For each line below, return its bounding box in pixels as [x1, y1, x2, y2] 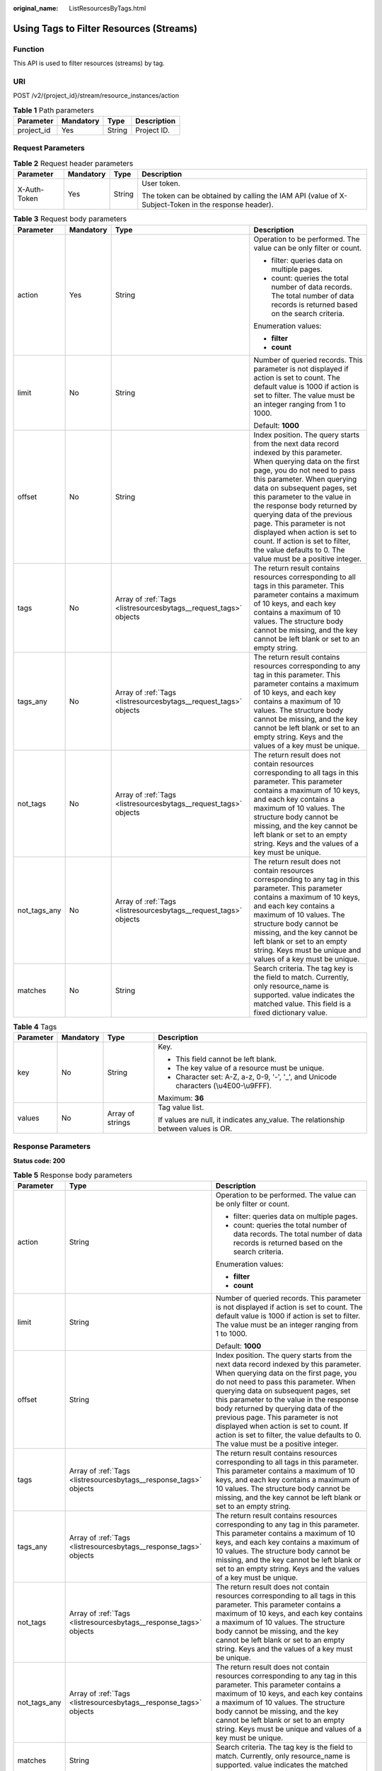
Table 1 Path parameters [13, 105, 95, 115]
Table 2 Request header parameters [13, 159, 134, 168]
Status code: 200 [13, 1156, 66, 1165]
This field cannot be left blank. [175, 1054, 277, 1064]
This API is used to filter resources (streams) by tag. [13, 59, 166, 67]
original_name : [13, 4, 59, 12]
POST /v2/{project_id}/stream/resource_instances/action [13, 91, 180, 100]
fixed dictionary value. [253, 1007, 328, 1017]
